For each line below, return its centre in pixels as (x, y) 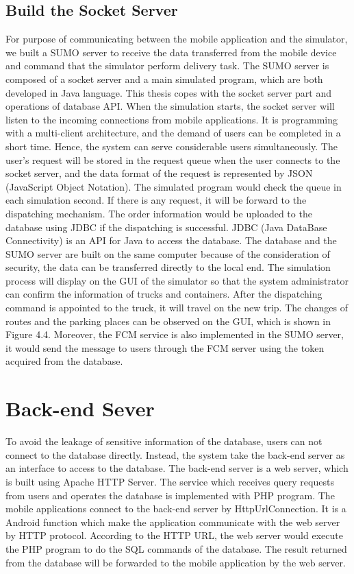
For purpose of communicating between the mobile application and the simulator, (177, 39)
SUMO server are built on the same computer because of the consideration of (168, 253)
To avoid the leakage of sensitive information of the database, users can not (164, 441)
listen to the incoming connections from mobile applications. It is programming (172, 119)
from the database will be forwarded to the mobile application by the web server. (176, 562)
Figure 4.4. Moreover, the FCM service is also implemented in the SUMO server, (175, 334)
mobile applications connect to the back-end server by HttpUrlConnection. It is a (176, 509)
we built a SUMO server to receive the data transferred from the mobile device (171, 52)
